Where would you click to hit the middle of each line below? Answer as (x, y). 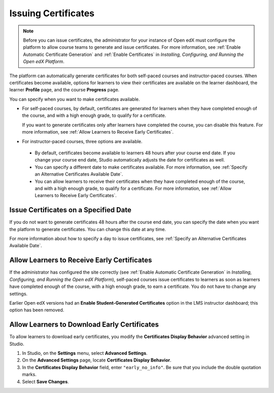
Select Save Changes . (46, 381)
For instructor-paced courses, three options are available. (82, 141)
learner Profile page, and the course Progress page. (64, 90)
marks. (29, 374)
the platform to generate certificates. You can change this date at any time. (88, 229)
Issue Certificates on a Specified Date (70, 210)
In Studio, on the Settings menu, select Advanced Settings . (85, 353)
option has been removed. (37, 310)
